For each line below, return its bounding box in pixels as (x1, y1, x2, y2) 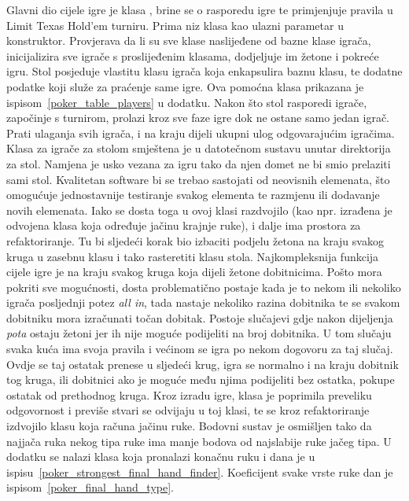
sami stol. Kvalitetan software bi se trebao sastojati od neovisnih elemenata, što (6, 171, 390, 187)
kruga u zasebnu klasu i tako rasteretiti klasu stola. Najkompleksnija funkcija (6, 248, 379, 264)
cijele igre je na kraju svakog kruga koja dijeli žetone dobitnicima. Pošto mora (6, 263, 382, 280)
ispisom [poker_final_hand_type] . (6, 479, 174, 495)
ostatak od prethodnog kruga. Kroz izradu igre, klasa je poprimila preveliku (6, 386, 372, 403)
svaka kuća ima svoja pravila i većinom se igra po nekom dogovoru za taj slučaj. (6, 341, 393, 357)
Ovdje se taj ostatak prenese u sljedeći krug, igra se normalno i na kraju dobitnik (6, 355, 399, 372)
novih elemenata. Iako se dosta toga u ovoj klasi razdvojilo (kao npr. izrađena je (6, 201, 392, 218)
